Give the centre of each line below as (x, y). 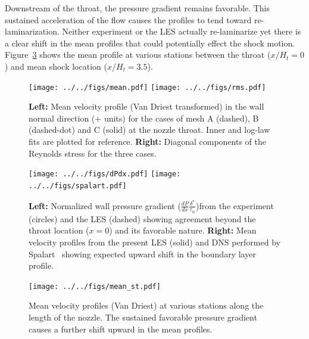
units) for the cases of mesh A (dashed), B (181, 118)
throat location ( (59, 230)
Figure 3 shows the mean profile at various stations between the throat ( (138, 55)
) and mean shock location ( (56, 66)
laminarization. (32, 31)
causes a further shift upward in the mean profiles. (121, 329)
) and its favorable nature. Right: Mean (183, 230)
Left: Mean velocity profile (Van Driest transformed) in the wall (146, 106)
